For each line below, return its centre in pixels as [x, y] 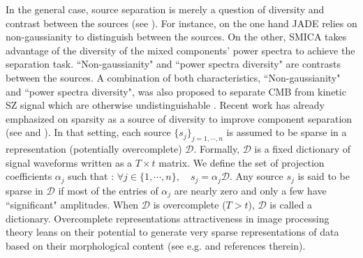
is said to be [324, 176]
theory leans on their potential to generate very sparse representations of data [172, 232]
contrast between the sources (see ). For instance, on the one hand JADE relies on [181, 23]
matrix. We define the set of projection [242, 162]
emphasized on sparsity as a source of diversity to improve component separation [179, 118]
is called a [291, 205]
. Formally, [217, 149]
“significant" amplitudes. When [72, 205]
